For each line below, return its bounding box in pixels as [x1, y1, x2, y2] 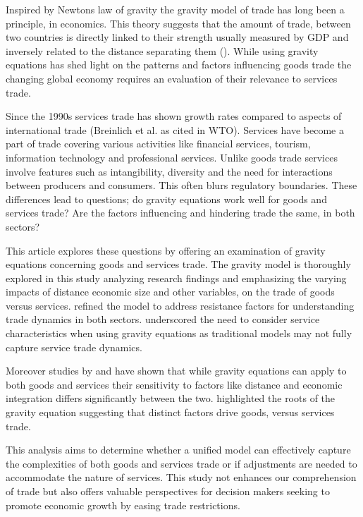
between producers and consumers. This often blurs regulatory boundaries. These [6, 178, 357, 193]
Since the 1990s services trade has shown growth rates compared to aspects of [6, 109, 342, 123]
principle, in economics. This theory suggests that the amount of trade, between [6, 16, 351, 30]
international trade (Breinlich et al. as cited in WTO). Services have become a [6, 122, 344, 137]
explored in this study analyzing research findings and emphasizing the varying [6, 270, 347, 285]
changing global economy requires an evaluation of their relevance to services [6, 71, 338, 85]
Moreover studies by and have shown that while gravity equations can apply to [6, 363, 347, 378]
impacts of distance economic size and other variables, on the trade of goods [6, 284, 335, 299]
